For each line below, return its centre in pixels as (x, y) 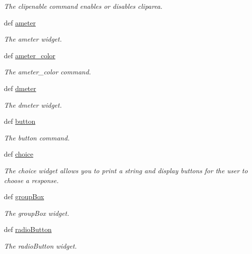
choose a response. (31, 180)
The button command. (37, 137)
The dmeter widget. (33, 104)
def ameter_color (30, 55)
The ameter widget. (33, 39)
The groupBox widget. (37, 213)
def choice (19, 154)
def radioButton (28, 229)
